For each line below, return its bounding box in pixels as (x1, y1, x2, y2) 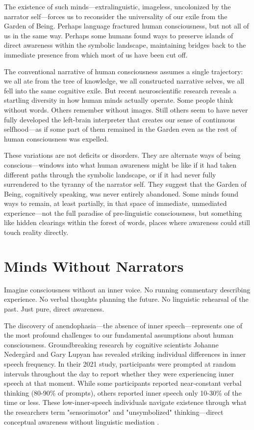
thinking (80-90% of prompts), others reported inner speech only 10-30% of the (4, 387, 242, 398)
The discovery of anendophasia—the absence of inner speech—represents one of (4, 320, 242, 330)
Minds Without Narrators (4, 256, 184, 276)
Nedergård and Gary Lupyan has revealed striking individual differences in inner (4, 349, 246, 359)
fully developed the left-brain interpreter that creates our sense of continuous (4, 114, 235, 124)
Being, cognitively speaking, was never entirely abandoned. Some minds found (4, 188, 239, 199)
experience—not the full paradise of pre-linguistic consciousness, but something (4, 207, 242, 218)
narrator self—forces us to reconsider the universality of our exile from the (4, 11, 228, 21)
